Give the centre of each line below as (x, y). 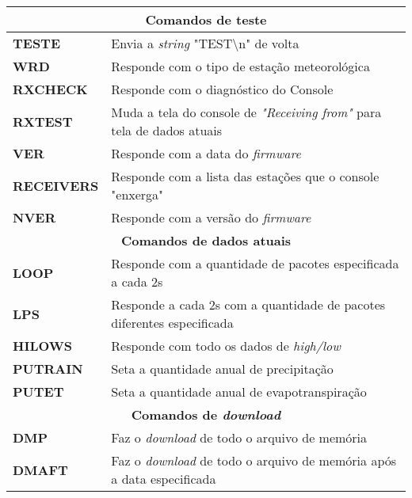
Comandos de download (206, 414)
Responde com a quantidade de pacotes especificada (255, 263)
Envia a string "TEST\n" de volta (205, 43)
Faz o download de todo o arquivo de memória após (254, 460)
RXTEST (43, 121)
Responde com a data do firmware (206, 153)
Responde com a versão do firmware (211, 217)
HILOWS (43, 346)
